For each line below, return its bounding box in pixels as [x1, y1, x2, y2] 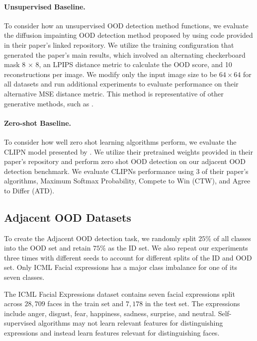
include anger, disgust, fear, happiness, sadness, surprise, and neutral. [4, 308, 216, 318]
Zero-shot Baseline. [4, 117, 71, 128]
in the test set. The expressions [145, 298, 240, 309]
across [4, 298, 22, 309]
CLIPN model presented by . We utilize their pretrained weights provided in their [4, 146, 253, 157]
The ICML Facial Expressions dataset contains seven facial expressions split [4, 288, 235, 299]
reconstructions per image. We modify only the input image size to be [4, 69, 217, 79]
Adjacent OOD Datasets [4, 209, 131, 225]
